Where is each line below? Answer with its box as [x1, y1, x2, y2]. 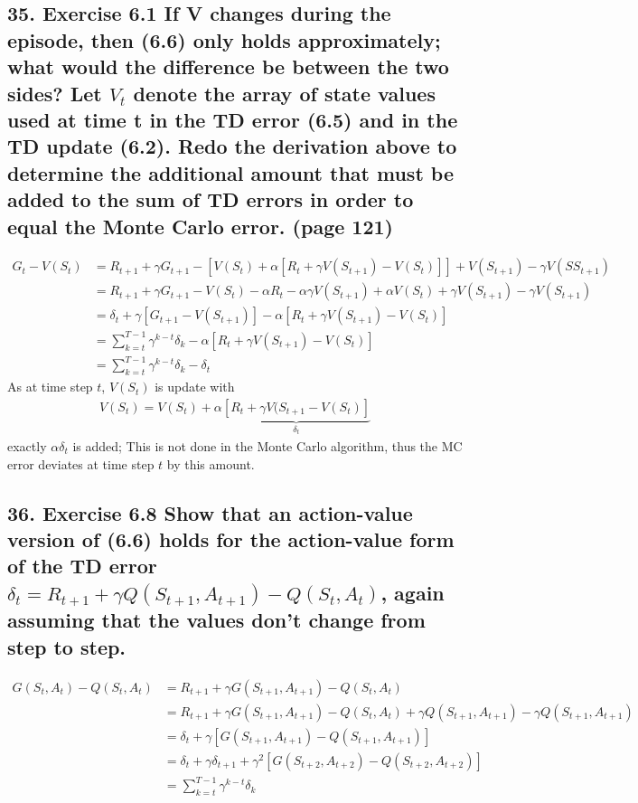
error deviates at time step [7, 454, 155, 473]
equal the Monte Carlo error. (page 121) [7, 212, 393, 240]
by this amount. [166, 454, 255, 473]
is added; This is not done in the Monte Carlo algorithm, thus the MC [72, 436, 463, 455]
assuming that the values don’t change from [7, 606, 426, 634]
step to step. [7, 632, 127, 660]
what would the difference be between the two [7, 52, 449, 80]
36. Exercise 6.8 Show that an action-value [7, 498, 413, 526]
